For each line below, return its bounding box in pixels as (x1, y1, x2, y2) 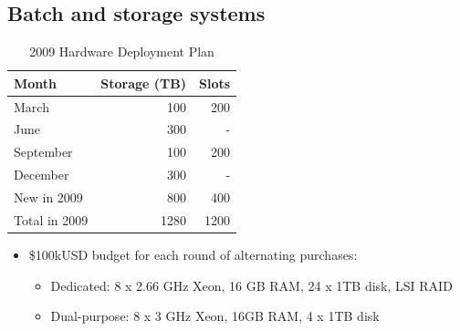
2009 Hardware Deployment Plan (29, 42, 214, 61)
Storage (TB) (100, 73, 186, 92)
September (14, 142, 73, 161)
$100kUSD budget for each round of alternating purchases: (28, 244, 358, 264)
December (14, 165, 69, 184)
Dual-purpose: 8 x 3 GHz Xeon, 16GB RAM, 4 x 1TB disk (50, 306, 380, 326)
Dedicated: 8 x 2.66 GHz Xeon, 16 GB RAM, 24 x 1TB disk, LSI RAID (50, 275, 453, 295)
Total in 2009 (14, 210, 89, 229)
